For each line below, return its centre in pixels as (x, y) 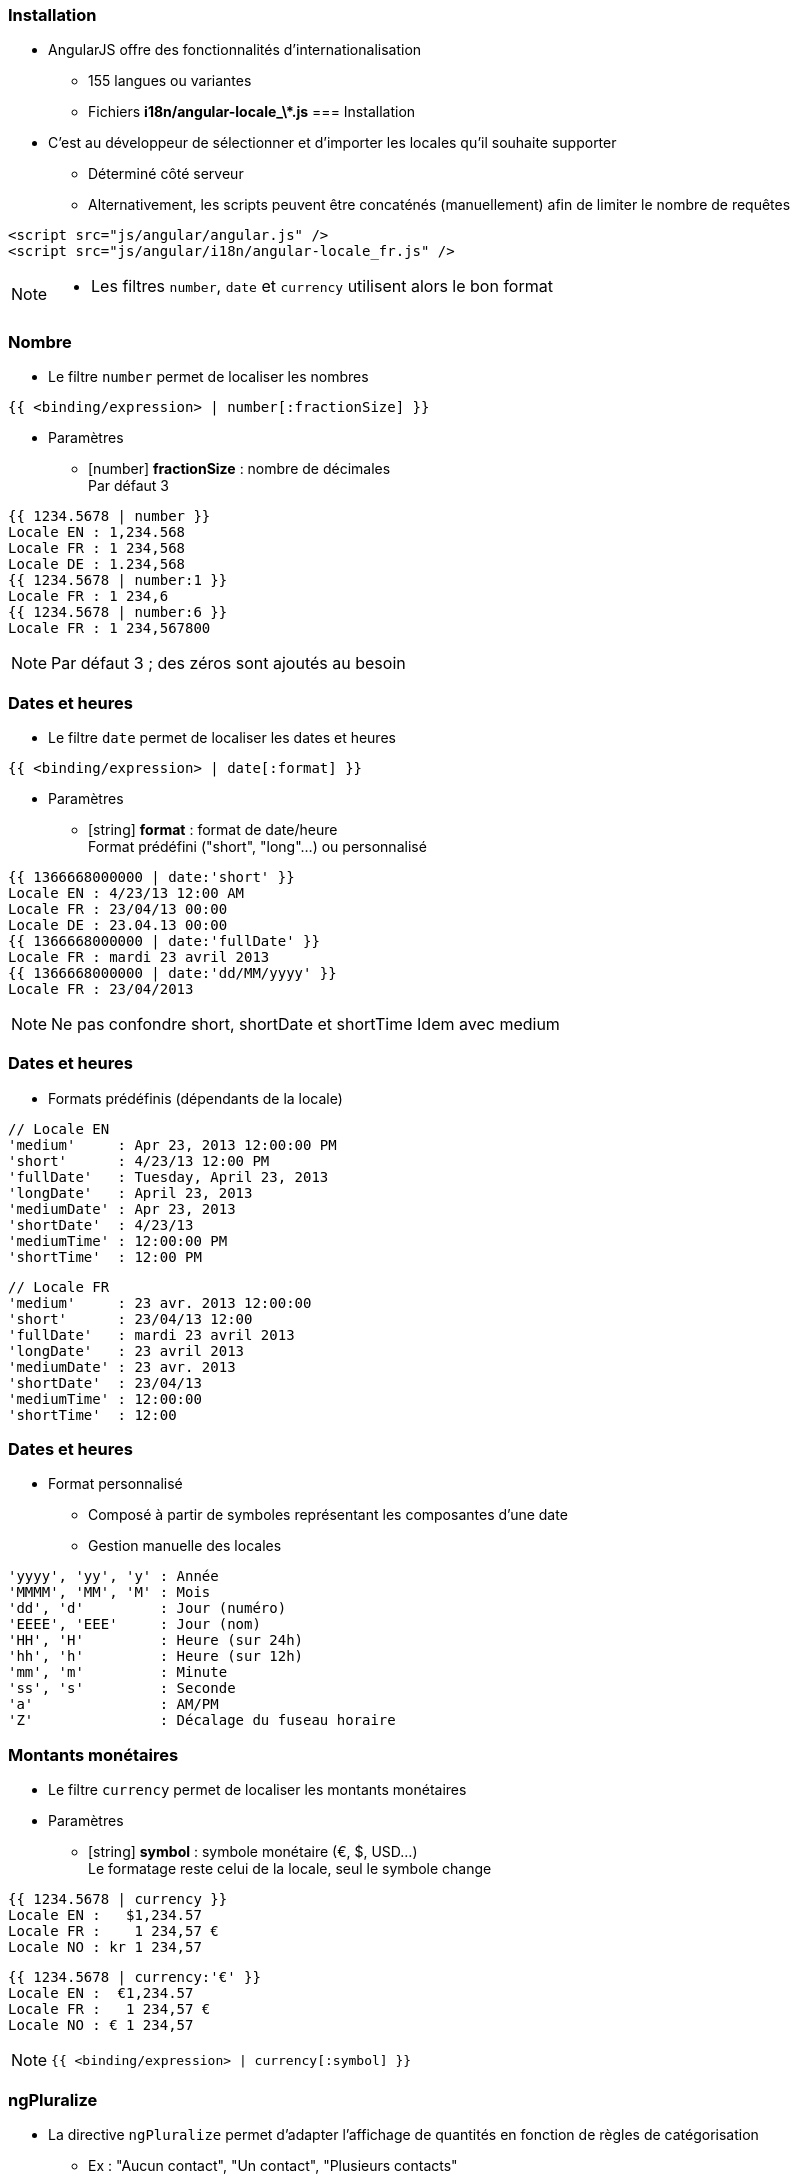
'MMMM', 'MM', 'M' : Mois (109, 1592)
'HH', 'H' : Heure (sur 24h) (156, 1640)
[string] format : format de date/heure (213, 829)
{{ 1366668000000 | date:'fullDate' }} (164, 940)
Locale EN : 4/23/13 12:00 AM (126, 892)
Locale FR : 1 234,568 (97, 548)
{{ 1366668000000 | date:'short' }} (151, 876)
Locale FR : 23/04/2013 (101, 988)
